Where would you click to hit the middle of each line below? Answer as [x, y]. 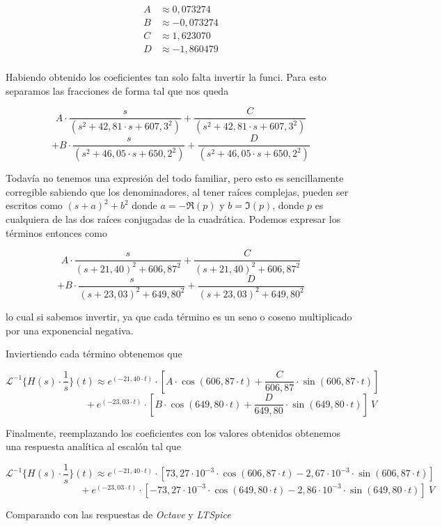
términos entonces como [56, 232]
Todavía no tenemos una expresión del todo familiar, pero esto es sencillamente [175, 178]
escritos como [34, 205]
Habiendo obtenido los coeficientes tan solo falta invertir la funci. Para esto [166, 77]
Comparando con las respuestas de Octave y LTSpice [118, 514]
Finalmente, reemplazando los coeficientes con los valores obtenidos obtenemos [173, 432]
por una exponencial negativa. [70, 330]
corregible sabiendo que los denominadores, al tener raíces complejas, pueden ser [177, 191]
